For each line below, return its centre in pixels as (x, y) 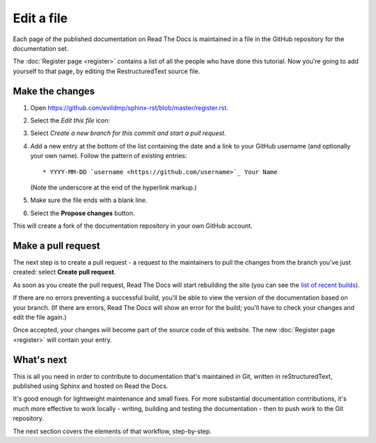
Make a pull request (56, 246)
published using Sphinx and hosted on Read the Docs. (91, 386)
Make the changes (54, 91)
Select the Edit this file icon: (70, 121)
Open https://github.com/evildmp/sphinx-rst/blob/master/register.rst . (130, 107)
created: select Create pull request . (64, 272)
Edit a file (40, 18)
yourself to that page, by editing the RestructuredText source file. (107, 71)
